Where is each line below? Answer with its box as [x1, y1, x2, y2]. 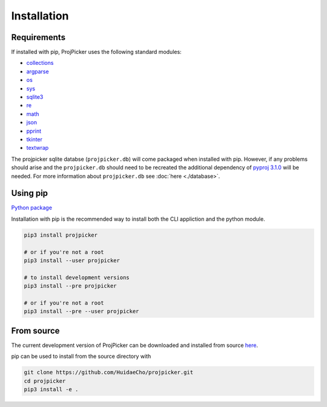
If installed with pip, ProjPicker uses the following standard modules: [11, 49, 182, 56]
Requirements [11, 32, 66, 42]
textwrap [26, 144, 49, 152]
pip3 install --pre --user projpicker [24, 308, 139, 315]
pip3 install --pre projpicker [24, 283, 117, 289]
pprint [26, 127, 42, 135]
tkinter [26, 135, 42, 143]
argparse [26, 67, 49, 75]
